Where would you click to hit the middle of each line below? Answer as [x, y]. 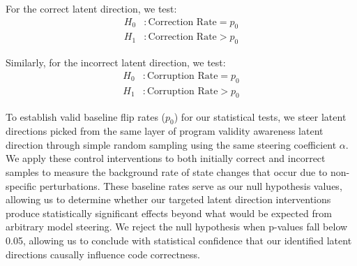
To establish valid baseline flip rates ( [86, 116]
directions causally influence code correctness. [103, 254]
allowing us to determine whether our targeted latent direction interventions [168, 199]
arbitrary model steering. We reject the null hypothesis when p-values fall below [177, 227]
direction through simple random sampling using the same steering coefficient [171, 144]
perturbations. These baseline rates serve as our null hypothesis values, [191, 185]
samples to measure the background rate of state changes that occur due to [167, 172]
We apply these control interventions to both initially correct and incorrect [166, 158]
